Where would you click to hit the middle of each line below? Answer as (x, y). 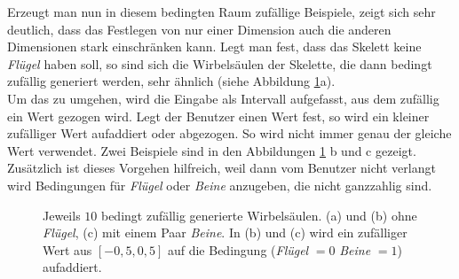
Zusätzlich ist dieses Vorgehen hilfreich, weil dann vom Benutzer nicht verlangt (222, 168)
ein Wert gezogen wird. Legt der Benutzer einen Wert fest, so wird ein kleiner (218, 116)
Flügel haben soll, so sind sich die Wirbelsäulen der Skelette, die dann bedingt (220, 63)
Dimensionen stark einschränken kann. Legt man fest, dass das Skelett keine (214, 46)
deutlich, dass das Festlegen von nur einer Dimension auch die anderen (199, 29)
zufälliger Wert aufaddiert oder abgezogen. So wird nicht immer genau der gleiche (229, 133)
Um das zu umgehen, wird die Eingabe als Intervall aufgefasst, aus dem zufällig (223, 98)
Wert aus (67, 249)
